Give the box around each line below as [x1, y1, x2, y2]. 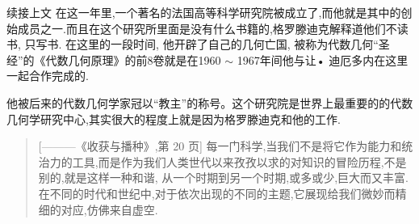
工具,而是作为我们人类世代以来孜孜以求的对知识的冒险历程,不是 [72, 153, 407, 170]
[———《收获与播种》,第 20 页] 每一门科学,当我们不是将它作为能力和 [38, 137, 402, 154]
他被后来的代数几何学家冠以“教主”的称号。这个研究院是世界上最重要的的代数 [6, 94, 413, 111]
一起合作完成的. [6, 67, 89, 84]
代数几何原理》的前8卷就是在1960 [45, 51, 221, 68]
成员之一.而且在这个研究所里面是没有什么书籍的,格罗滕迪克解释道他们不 [17, 19, 397, 36]
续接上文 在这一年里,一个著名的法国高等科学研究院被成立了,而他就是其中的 [6, 4, 401, 20]
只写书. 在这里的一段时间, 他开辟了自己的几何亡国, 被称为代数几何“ [24, 36, 379, 53]
